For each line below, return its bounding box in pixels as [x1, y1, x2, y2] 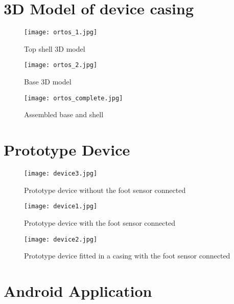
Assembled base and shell [24, 109, 104, 120]
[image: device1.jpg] [24, 203, 98, 210]
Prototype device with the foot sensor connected [24, 217, 175, 228]
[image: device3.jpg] [24, 170, 98, 177]
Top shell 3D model [24, 43, 85, 54]
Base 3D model [24, 76, 72, 87]
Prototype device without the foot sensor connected [24, 184, 186, 195]
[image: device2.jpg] [24, 235, 98, 243]
